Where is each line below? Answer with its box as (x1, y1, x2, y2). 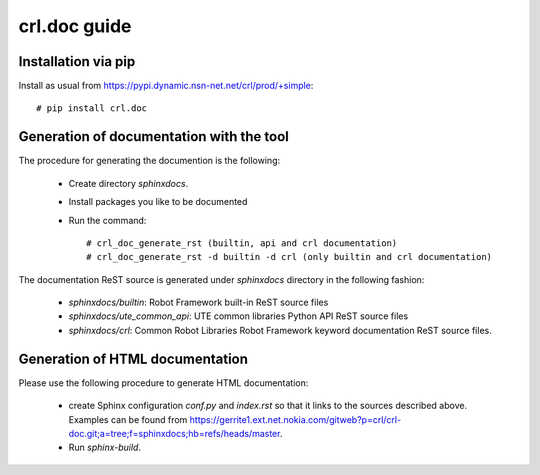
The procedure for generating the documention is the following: (18, 155, 280, 167)
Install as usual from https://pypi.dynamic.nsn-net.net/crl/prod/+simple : (18, 80, 314, 92)
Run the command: (68, 214, 147, 226)
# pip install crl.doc (36, 103, 148, 114)
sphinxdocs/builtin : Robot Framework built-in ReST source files (68, 296, 329, 309)
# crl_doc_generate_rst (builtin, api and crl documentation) (86, 237, 398, 249)
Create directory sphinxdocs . (68, 177, 189, 189)
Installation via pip (18, 53, 136, 70)
